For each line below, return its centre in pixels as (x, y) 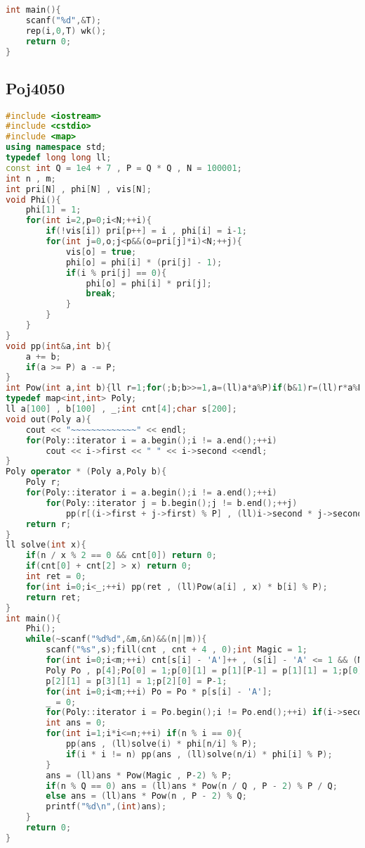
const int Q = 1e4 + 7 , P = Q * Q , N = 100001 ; (124, 168)
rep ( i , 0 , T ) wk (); (66, 31)
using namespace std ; (56, 147)
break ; (101, 294)
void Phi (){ (33, 200)
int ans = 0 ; (76, 723)
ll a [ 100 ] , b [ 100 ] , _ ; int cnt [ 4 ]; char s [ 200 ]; (121, 409)
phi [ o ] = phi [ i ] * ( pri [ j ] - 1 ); (144, 262)
